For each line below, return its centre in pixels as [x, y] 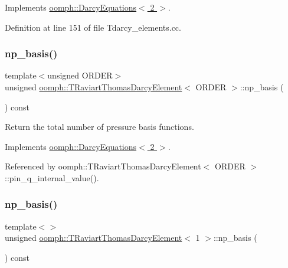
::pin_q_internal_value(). [52, 177]
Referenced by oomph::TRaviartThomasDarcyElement [103, 166]
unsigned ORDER [80, 75]
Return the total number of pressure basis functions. [99, 127]
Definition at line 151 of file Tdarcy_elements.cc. [93, 27]
